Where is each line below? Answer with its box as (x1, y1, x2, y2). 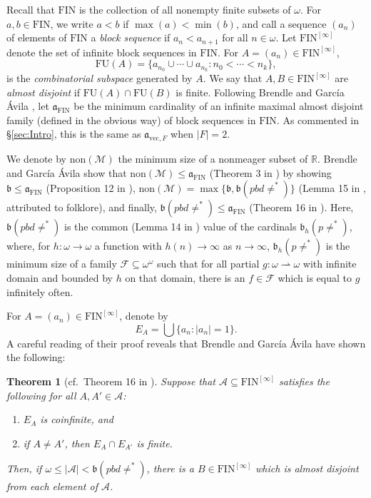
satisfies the (279, 374, 330, 389)
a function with (94, 238, 162, 253)
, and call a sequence (235, 16, 327, 31)
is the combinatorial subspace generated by (6, 71, 193, 86)
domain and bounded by (6, 270, 113, 285)
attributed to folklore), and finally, (6, 200, 157, 215)
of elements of (6, 30, 67, 45)
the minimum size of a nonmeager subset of (118, 151, 308, 166)
